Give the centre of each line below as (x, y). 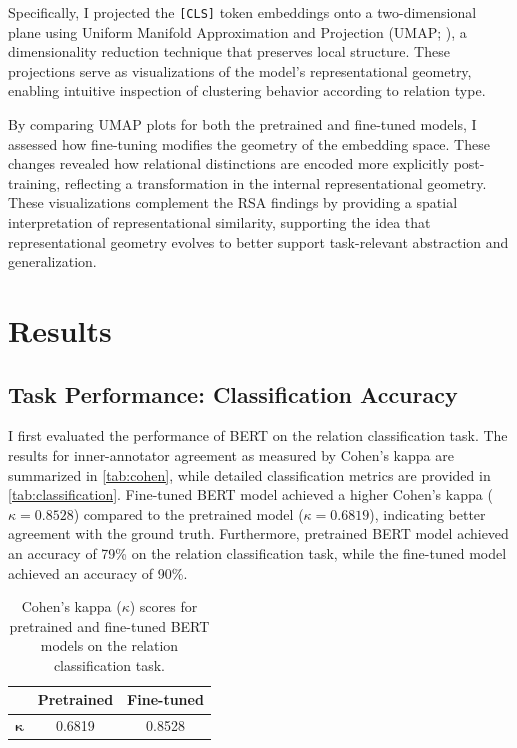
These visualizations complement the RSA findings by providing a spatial (233, 202)
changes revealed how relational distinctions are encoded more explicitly (228, 163)
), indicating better (427, 513)
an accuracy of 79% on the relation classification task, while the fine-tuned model (257, 552)
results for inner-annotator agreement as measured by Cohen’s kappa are (231, 454)
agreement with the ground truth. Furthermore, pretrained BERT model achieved (258, 533)
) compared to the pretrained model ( (188, 513)
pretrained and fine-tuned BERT (109, 625)
